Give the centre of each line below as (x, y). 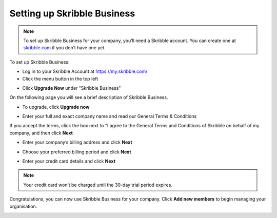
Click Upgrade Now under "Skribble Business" (72, 88)
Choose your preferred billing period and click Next (77, 152)
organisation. (23, 206)
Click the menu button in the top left (60, 78)
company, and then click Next (41, 133)
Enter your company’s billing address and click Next (77, 142)
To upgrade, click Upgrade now (56, 107)
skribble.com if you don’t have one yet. (65, 48)
